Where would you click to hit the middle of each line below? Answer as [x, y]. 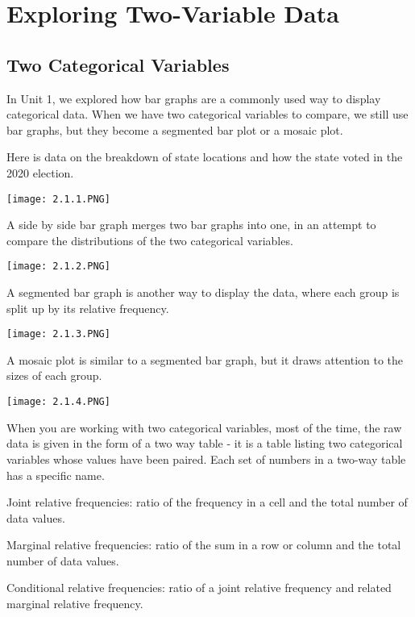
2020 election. [40, 172]
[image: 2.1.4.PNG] [58, 402]
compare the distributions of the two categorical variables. [150, 240]
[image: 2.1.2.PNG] [58, 267]
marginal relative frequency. [75, 604]
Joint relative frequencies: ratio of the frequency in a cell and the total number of [207, 502]
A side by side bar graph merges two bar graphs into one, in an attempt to [191, 225]
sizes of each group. [54, 375]
